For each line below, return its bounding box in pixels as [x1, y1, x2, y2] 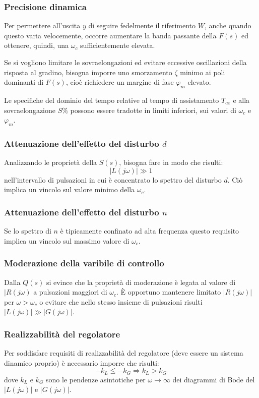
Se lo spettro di [4, 225, 51, 236]
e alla [233, 94, 250, 105]
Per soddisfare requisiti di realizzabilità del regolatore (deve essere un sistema [4, 348, 243, 358]
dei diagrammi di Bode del [172, 374, 255, 384]
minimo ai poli [180, 67, 225, 77]
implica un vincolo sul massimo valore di [4, 235, 129, 246]
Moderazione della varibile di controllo [4, 257, 164, 269]
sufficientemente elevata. [80, 40, 155, 50]
